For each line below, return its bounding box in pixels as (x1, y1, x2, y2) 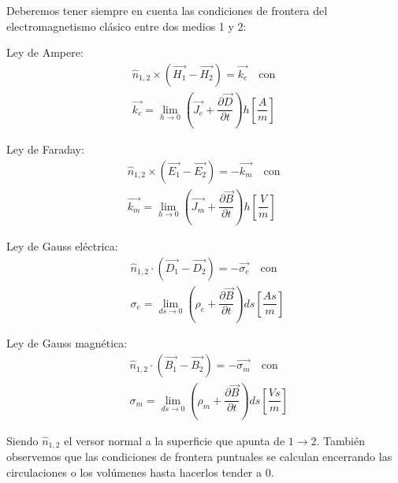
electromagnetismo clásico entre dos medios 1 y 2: (6, 17, 247, 34)
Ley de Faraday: (6, 141, 84, 158)
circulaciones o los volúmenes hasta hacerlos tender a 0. (6, 463, 274, 480)
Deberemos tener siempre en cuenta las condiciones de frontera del (6, 2, 328, 18)
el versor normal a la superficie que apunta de (64, 432, 285, 448)
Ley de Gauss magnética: (6, 335, 128, 351)
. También (316, 432, 365, 448)
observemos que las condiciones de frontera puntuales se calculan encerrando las (6, 448, 392, 465)
